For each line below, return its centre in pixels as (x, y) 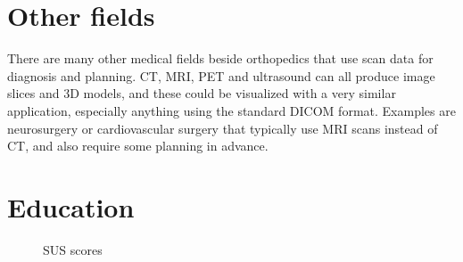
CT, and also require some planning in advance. (138, 146)
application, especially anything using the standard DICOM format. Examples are (231, 110)
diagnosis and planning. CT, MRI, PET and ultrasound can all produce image (221, 75)
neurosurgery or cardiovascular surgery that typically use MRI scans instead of (223, 128)
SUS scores (73, 249)
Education (71, 206)
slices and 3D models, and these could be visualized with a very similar (202, 93)
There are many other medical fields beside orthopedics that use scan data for (220, 58)
